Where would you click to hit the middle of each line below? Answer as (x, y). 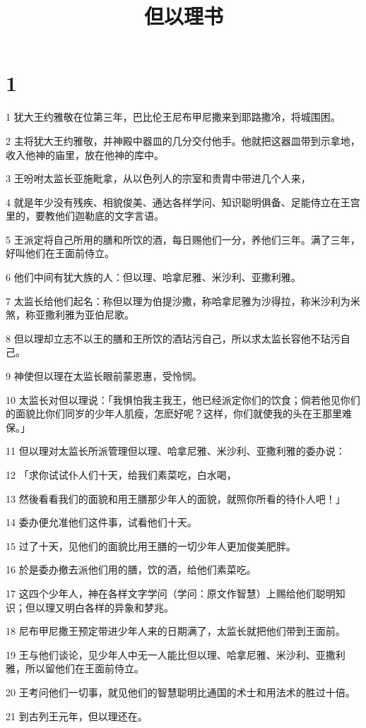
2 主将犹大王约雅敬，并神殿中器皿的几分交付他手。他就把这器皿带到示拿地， (183, 140)
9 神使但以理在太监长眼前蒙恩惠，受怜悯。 (104, 376)
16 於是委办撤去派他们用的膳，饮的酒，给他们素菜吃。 (131, 569)
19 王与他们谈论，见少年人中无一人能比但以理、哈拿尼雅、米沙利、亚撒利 (176, 654)
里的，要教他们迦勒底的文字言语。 (85, 216)
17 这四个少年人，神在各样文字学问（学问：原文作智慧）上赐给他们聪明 (171, 593)
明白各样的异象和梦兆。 (119, 607)
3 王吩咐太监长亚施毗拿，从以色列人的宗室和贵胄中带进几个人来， (158, 178)
